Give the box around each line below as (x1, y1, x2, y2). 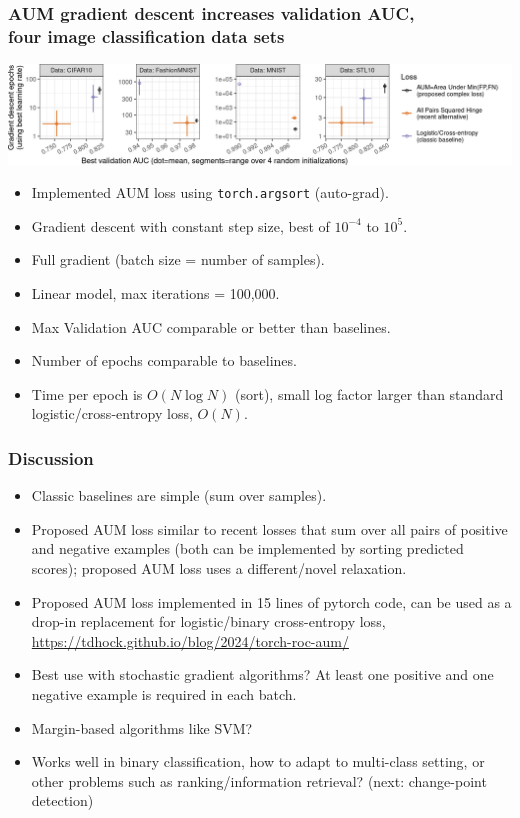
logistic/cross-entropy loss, (31, 403, 193, 424)
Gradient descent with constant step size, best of (31, 215, 330, 236)
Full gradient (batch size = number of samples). (31, 249, 325, 270)
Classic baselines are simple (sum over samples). (31, 485, 327, 506)
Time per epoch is (31, 383, 143, 404)
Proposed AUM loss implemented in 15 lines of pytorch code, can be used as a (31, 591, 512, 612)
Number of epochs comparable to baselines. (31, 350, 297, 371)
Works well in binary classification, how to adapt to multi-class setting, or (31, 751, 485, 772)
